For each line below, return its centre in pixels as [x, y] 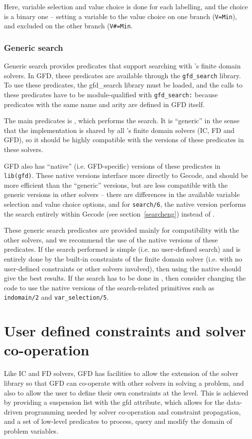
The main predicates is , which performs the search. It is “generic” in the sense [122, 121]
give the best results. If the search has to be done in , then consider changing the [125, 278]
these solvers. [24, 149]
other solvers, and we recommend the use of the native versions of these [111, 239]
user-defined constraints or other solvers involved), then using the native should [123, 268]
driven [13, 411]
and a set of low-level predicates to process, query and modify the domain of [118, 421]
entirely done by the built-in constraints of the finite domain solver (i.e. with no [123, 259]
